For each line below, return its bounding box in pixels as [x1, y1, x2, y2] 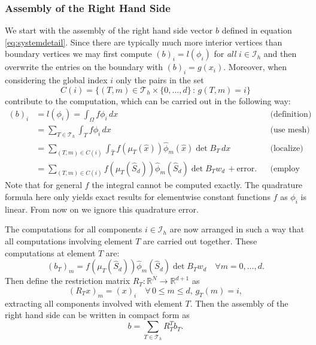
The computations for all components [5, 223, 142, 235]
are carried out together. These [143, 235, 257, 247]
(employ [270, 164, 300, 173]
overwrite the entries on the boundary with [5, 60, 163, 73]
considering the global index [5, 74, 108, 86]
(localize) [270, 144, 303, 153]
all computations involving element [5, 235, 133, 247]
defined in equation [221, 24, 292, 37]
